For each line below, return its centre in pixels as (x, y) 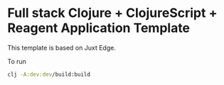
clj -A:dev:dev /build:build (49, 74)
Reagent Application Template (99, 28)
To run (17, 61)
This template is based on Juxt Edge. (62, 47)
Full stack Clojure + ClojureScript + (112, 13)
